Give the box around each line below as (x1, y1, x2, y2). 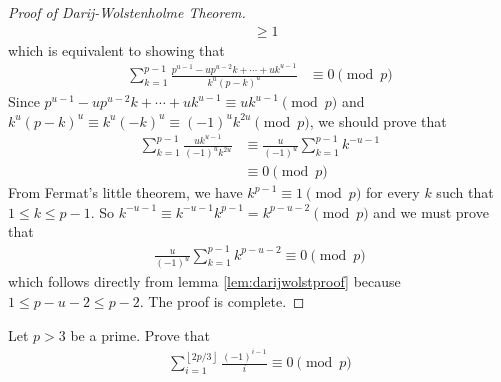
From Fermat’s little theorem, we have (8, 182, 243, 203)
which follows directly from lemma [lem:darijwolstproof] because (8, 271, 401, 292)
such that (436, 182, 494, 203)
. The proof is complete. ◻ (139, 291, 305, 312)
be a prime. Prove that (70, 324, 210, 345)
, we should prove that (309, 110, 447, 131)
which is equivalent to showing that (8, 39, 225, 60)
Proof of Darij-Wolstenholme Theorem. (8, 2, 246, 22)
